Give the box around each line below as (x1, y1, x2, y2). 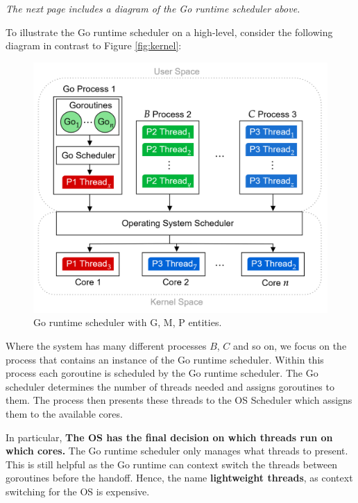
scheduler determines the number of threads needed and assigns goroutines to (6, 379, 334, 393)
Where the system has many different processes (6, 339, 207, 353)
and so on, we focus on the (233, 339, 347, 353)
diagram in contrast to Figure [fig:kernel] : (6, 38, 182, 53)
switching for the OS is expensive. (6, 484, 150, 498)
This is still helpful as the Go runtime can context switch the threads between (6, 457, 338, 471)
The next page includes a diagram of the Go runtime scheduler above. (6, 1, 300, 15)
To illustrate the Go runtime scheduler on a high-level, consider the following (6, 24, 333, 39)
